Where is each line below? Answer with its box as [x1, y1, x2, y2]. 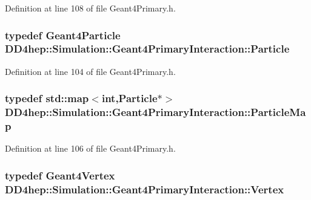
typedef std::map [5, 91, 89, 106]
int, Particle [101, 91, 158, 106]
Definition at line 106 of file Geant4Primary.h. [5, 142, 176, 155]
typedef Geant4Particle [5, 27, 121, 42]
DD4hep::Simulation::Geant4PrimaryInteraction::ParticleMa [5, 105, 306, 120]
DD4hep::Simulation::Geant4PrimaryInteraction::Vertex [5, 181, 284, 196]
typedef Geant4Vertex [5, 167, 115, 182]
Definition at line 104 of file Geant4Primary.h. [5, 65, 176, 77]
